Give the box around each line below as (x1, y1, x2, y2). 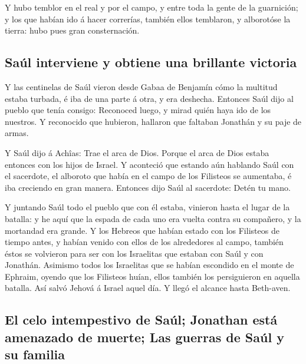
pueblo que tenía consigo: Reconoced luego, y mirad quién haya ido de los (5, 104, 271, 116)
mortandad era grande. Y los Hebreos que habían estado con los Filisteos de (5, 224, 279, 236)
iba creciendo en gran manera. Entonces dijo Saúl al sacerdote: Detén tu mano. (5, 181, 291, 193)
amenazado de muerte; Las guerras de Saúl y (5, 327, 284, 346)
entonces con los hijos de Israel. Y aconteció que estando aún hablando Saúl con (5, 158, 294, 170)
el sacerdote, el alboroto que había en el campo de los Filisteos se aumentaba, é (5, 170, 292, 182)
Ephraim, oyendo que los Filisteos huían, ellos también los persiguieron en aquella (5, 270, 300, 282)
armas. (5, 127, 29, 139)
